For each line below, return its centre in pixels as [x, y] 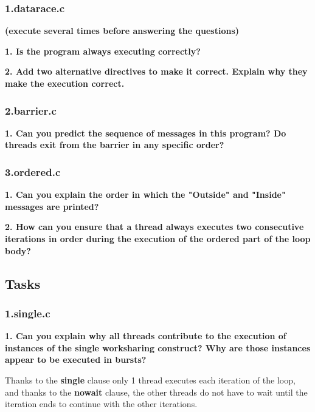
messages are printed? [52, 206]
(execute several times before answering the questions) [122, 31]
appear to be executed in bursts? [76, 360]
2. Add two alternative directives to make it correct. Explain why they [156, 71]
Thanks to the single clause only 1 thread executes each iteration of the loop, [150, 380]
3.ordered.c [33, 171]
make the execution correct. [65, 83]
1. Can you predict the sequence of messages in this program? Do [146, 133]
